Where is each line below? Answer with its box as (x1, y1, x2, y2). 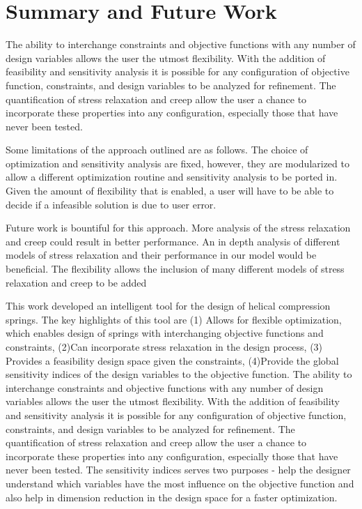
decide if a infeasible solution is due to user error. (6, 197, 217, 211)
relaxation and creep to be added (6, 275, 147, 289)
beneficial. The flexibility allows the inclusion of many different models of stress (6, 261, 345, 276)
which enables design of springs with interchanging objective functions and (6, 326, 324, 340)
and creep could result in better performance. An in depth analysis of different (6, 234, 340, 248)
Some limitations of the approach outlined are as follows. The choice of (6, 142, 308, 157)
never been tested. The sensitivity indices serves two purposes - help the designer (6, 462, 351, 477)
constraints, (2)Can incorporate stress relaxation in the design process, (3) (6, 340, 323, 354)
